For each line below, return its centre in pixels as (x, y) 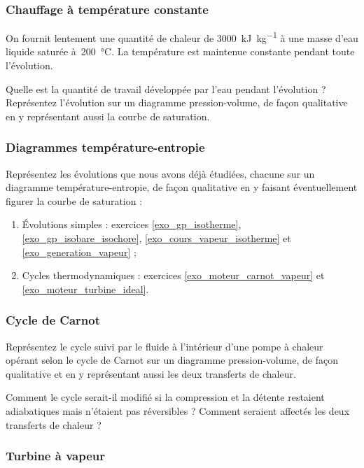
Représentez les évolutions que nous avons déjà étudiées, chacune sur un (160, 173)
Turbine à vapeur (55, 456)
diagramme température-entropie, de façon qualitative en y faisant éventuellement (182, 187)
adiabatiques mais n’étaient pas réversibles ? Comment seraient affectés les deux (178, 411)
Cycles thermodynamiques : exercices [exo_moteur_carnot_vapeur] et (173, 275)
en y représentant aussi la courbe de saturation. (108, 116)
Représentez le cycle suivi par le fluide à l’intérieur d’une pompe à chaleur (164, 346)
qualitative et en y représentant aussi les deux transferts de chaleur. (151, 373)
